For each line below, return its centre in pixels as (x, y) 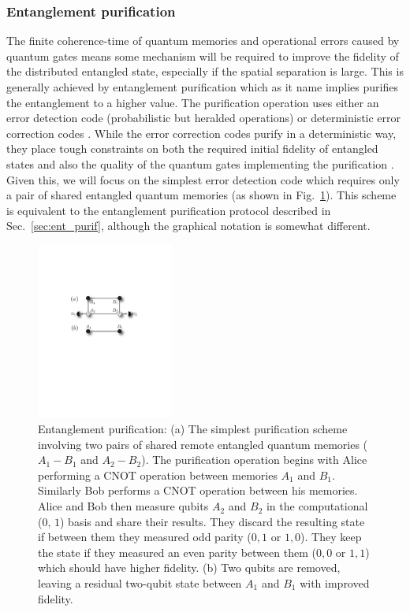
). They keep (331, 537)
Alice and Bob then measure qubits (123, 506)
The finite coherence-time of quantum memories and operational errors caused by (203, 41)
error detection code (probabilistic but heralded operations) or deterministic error (204, 118)
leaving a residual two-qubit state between (140, 583)
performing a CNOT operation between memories (158, 475)
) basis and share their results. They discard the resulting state (212, 521)
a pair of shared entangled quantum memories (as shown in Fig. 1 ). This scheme (201, 195)
